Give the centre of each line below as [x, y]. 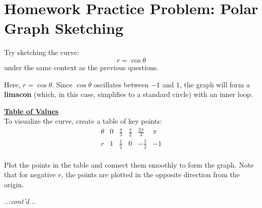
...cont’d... [20, 201]
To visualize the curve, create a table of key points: [83, 121]
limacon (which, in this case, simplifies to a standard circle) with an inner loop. [128, 94]
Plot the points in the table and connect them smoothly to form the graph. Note [129, 164]
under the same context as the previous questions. [82, 67]
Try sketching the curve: [42, 52]
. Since [62, 84]
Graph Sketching [64, 28]
